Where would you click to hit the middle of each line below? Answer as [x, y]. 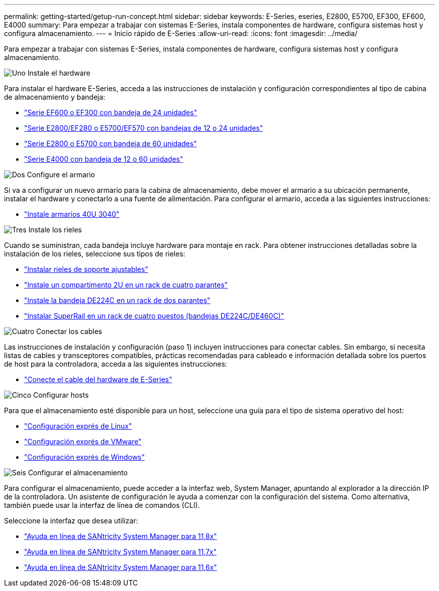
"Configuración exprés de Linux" [78, 426]
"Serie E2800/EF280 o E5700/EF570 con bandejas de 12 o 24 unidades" [144, 128]
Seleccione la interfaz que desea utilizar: [71, 521]
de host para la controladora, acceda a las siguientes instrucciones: [116, 364]
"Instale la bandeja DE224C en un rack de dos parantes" [117, 300]
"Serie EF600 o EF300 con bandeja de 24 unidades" [111, 112]
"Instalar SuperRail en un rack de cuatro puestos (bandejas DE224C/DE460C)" [154, 316]
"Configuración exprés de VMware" [83, 441]
